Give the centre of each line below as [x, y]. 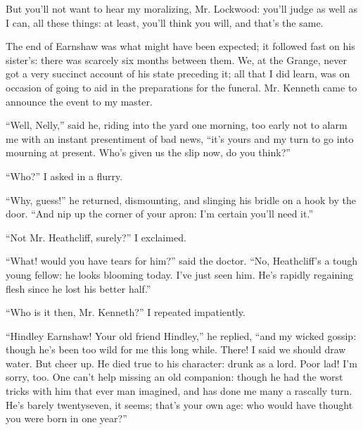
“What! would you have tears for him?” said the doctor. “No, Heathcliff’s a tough [182, 261]
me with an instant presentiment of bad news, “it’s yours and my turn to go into [180, 138]
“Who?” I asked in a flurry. [64, 176]
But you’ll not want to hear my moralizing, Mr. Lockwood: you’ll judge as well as [181, 8]
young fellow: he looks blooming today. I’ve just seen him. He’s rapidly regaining [179, 274]
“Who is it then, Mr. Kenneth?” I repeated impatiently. [126, 312]
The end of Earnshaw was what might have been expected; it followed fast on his [180, 46]
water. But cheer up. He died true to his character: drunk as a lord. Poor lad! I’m [181, 363]
